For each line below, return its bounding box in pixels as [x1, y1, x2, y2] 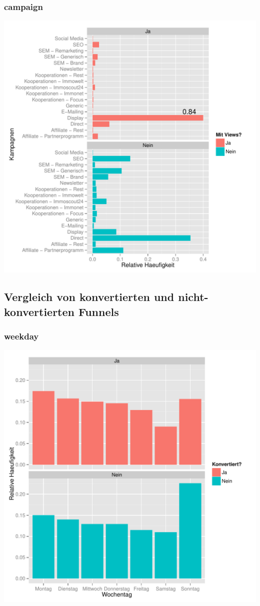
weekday [4, 329, 39, 342]
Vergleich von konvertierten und [4, 289, 174, 304]
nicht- [178, 289, 208, 304]
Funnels [78, 303, 119, 319]
